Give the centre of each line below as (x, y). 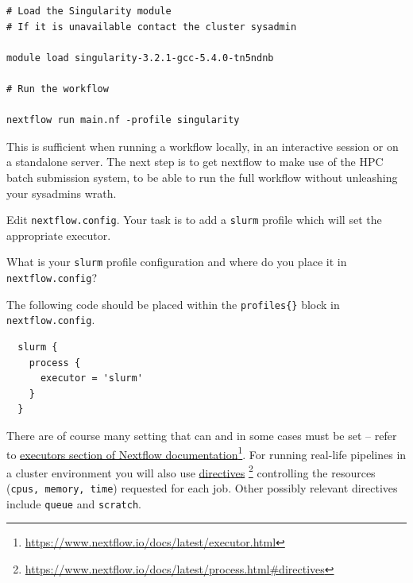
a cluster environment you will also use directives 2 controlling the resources (191, 471)
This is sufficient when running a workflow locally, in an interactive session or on (203, 146)
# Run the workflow (58, 89)
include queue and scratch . (74, 503)
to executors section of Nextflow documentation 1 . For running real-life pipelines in (206, 453)
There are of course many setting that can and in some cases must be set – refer (202, 435)
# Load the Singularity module (89, 11)
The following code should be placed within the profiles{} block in (173, 304)
